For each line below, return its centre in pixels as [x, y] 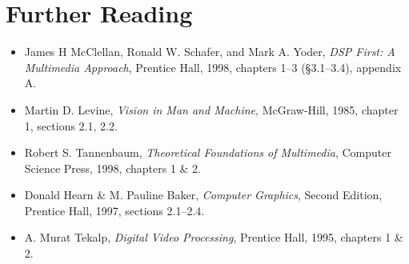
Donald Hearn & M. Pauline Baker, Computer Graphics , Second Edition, [203, 195]
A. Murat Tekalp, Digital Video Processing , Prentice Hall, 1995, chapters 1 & [214, 237]
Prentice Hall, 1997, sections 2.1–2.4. [114, 210]
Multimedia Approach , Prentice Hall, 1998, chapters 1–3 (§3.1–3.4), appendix [213, 67]
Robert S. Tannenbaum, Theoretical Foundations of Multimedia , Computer [208, 152]
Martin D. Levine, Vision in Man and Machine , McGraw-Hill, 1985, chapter [211, 109]
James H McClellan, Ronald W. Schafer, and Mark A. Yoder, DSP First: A [210, 52]
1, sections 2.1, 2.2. [71, 125]
